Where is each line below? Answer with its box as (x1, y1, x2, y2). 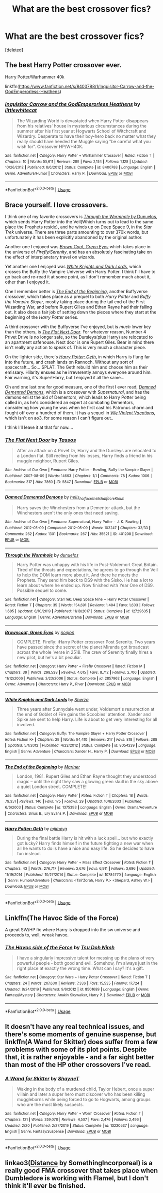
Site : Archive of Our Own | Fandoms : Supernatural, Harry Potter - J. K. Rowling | (5, 519, 142, 524)
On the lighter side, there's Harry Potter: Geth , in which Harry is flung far (5, 354, 150, 360)
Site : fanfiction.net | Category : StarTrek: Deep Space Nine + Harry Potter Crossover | (5, 597, 149, 602)
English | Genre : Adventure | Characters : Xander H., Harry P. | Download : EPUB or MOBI (5, 749, 155, 754)
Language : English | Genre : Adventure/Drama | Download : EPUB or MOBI (5, 615, 130, 620)
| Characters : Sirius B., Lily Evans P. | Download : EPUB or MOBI (5, 811, 113, 816)
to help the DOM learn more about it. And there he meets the (16, 572, 138, 578)
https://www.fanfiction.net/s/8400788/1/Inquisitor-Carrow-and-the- (18, 83, 154, 89)
